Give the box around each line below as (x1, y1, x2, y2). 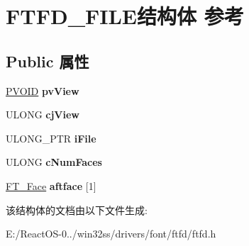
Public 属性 (6, 50, 89, 72)
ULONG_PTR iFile (6, 130, 96, 145)
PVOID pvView (6, 83, 79, 98)
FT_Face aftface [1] (6, 178, 96, 193)
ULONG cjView (6, 107, 80, 122)
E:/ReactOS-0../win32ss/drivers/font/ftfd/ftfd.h (6, 226, 216, 241)
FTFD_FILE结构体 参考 (6, 1, 244, 30)
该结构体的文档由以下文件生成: (6, 202, 148, 217)
